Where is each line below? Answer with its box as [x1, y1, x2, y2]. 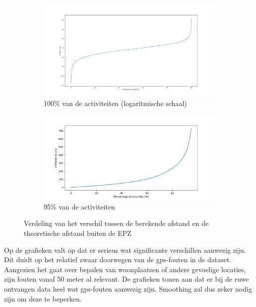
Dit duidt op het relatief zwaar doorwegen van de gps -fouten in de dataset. [4, 254, 232, 265]
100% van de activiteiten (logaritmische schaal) [44, 98, 187, 108]
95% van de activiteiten [44, 201, 115, 211]
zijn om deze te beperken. [4, 293, 82, 304]
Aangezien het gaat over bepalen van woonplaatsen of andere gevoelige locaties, [4, 264, 246, 274]
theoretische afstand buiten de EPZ [24, 227, 131, 238]
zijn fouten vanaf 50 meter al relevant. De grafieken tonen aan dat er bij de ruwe [4, 274, 249, 284]
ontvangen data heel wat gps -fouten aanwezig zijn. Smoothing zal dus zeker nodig [4, 283, 252, 294]
